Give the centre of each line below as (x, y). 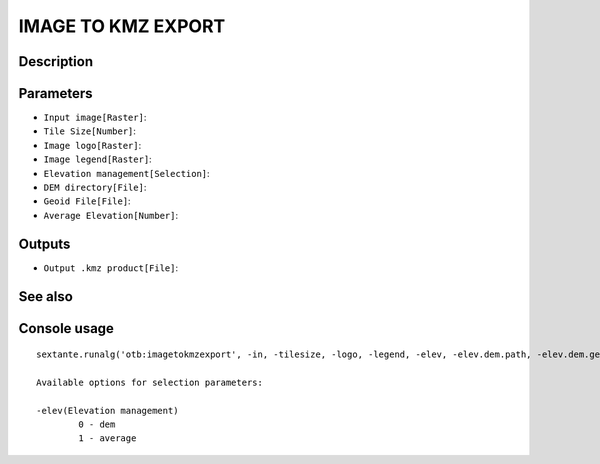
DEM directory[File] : (95, 187)
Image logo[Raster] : (92, 145)
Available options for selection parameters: (150, 382)
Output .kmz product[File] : (111, 267)
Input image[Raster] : (95, 117)
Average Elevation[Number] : (111, 215)
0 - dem (97, 424)
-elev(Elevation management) (107, 410)
